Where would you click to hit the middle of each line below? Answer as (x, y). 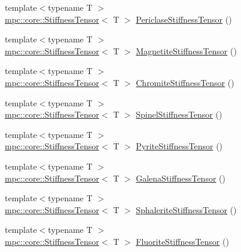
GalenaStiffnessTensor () (181, 178)
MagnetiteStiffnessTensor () (186, 50)
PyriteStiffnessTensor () (179, 146)
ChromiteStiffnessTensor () (185, 82)
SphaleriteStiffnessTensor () (186, 209)
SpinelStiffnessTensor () (179, 114)
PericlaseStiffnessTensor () (184, 19)
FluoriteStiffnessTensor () (182, 241)
